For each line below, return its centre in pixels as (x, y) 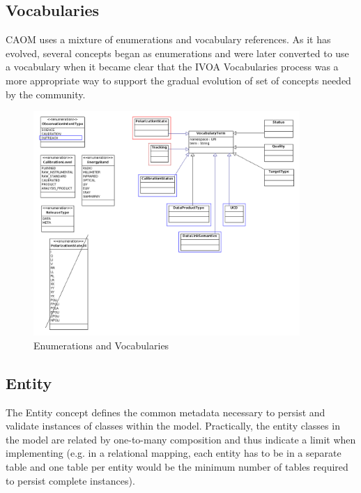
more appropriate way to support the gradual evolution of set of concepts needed (178, 80)
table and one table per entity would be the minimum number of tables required (177, 466)
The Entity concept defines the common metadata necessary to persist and (166, 412)
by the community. (46, 94)
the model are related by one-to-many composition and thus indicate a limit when (181, 439)
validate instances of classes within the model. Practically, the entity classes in (173, 426)
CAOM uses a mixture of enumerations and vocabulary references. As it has (168, 39)
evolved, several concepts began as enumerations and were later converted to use (177, 53)
